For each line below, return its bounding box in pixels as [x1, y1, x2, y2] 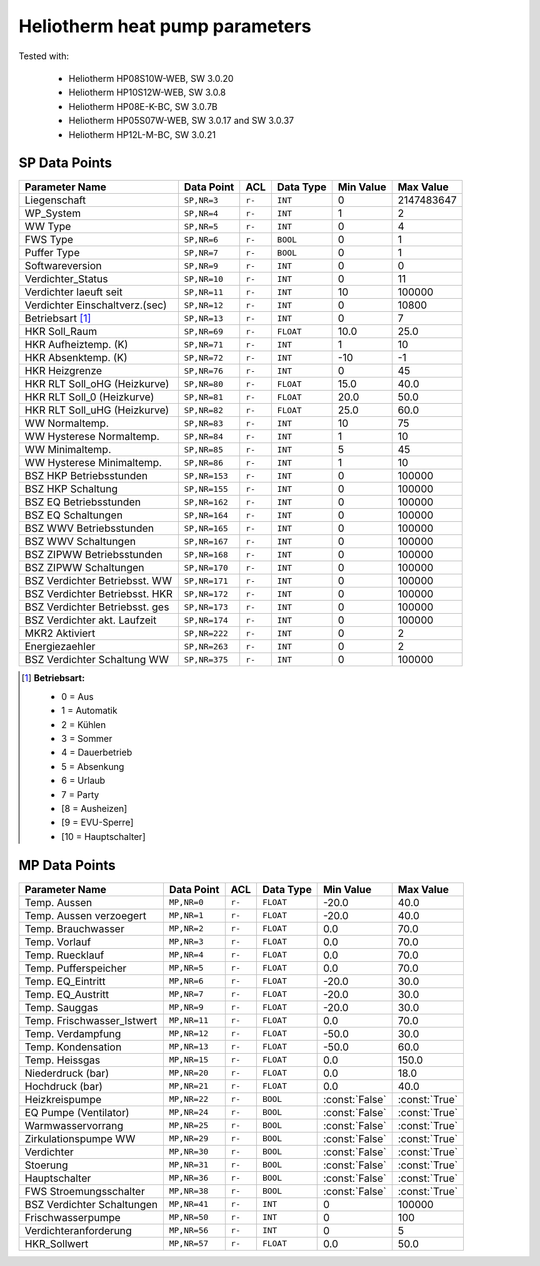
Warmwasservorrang [24, 1118, 124, 1132]
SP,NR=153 [183, 470, 229, 481]
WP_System [24, 206, 82, 220]
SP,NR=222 [183, 628, 229, 639]
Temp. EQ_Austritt [24, 987, 110, 1001]
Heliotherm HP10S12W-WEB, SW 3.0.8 [68, 86, 227, 99]
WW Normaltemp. [24, 416, 110, 430]
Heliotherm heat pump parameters [18, 15, 312, 37]
